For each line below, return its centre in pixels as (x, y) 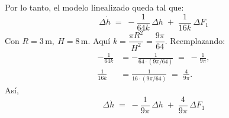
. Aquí (99, 40)
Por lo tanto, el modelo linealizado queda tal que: (94, 7)
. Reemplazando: (195, 40)
